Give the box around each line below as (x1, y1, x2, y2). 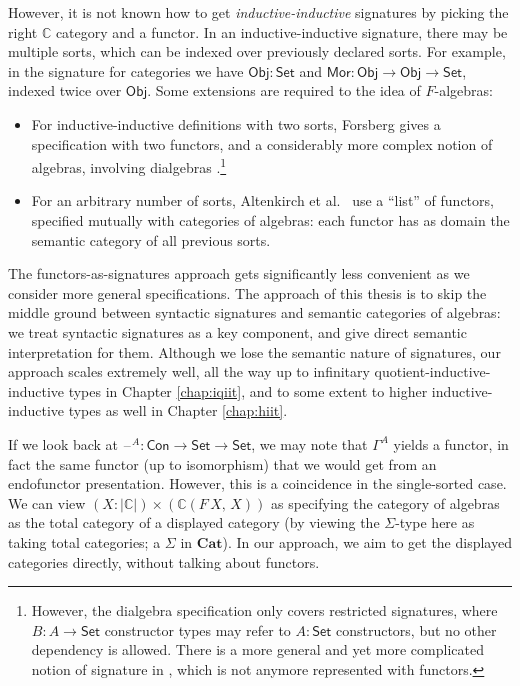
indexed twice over (8, 80, 122, 101)
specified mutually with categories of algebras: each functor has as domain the (31, 210, 510, 230)
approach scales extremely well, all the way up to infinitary (8, 361, 370, 382)
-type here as (395, 512, 475, 533)
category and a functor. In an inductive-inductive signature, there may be (55, 21, 508, 42)
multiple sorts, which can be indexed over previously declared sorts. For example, (8, 41, 506, 62)
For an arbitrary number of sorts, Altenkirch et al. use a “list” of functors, (31, 190, 494, 211)
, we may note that (251, 433, 368, 454)
